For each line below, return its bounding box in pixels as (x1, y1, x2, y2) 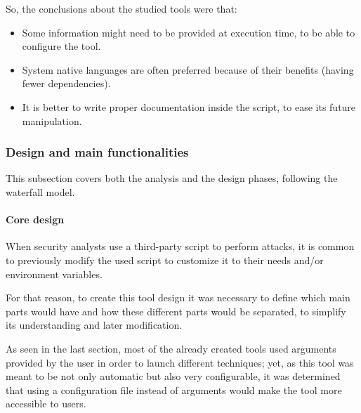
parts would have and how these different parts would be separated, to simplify (6, 303, 346, 318)
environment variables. (6, 266, 103, 281)
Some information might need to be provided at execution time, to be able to (22, 25, 355, 39)
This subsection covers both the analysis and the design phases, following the (6, 171, 338, 185)
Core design (6, 212, 65, 227)
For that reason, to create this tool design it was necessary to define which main (6, 290, 350, 305)
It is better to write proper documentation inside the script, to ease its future (22, 99, 356, 114)
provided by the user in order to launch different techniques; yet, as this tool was (6, 355, 354, 369)
